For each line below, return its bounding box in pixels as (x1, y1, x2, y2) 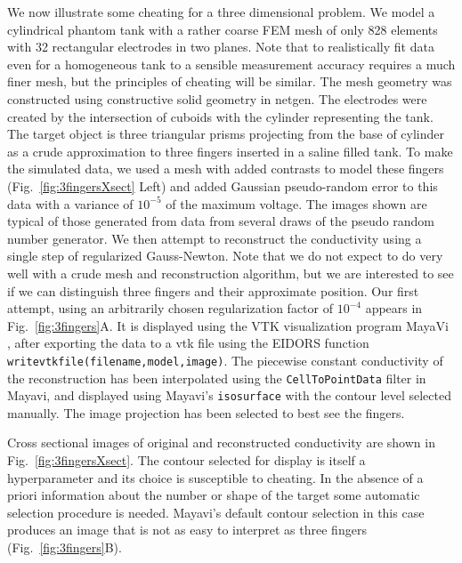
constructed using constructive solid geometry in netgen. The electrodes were (7, 89, 427, 108)
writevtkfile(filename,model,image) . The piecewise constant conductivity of (7, 350, 443, 369)
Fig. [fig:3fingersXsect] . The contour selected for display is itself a (7, 451, 366, 470)
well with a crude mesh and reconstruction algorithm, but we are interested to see (7, 263, 454, 282)
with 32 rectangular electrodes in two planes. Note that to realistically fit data (7, 37, 434, 56)
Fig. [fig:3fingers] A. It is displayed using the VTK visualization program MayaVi (7, 316, 449, 334)
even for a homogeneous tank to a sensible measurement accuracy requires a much (7, 54, 456, 73)
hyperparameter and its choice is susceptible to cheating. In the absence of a (7, 468, 424, 487)
